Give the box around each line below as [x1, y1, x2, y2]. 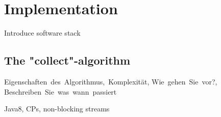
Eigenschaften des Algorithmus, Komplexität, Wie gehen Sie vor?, [4, 76, 217, 86]
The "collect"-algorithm [4, 52, 131, 68]
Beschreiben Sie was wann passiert [4, 86, 117, 97]
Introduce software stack [4, 27, 81, 38]
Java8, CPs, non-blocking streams [4, 103, 110, 114]
